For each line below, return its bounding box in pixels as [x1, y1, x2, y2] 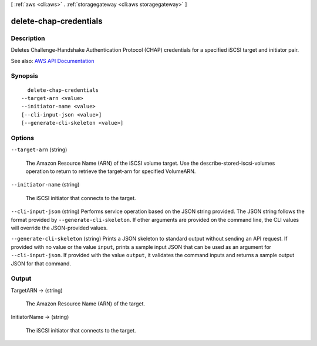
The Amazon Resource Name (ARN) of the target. [25, 300, 146, 307]
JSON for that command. [11, 259, 72, 267]
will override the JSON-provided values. [11, 224, 108, 231]
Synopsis [11, 72, 38, 80]
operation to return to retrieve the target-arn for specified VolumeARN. [25, 168, 196, 175]
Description [11, 34, 45, 42]
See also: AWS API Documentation [11, 57, 95, 64]
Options [11, 134, 35, 142]
